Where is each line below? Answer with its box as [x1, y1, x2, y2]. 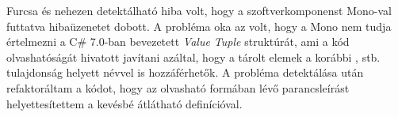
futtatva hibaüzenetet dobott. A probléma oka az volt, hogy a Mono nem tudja [6, 17, 392, 34]
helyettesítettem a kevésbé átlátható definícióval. [6, 95, 243, 111]
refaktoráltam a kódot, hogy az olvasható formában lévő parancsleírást [6, 79, 350, 96]
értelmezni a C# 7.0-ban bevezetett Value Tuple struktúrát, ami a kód [6, 33, 350, 50]
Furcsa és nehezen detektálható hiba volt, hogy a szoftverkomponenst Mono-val [6, 2, 392, 18]
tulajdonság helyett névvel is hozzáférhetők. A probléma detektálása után [6, 64, 364, 81]
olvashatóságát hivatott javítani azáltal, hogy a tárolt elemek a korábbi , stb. [6, 48, 381, 65]
